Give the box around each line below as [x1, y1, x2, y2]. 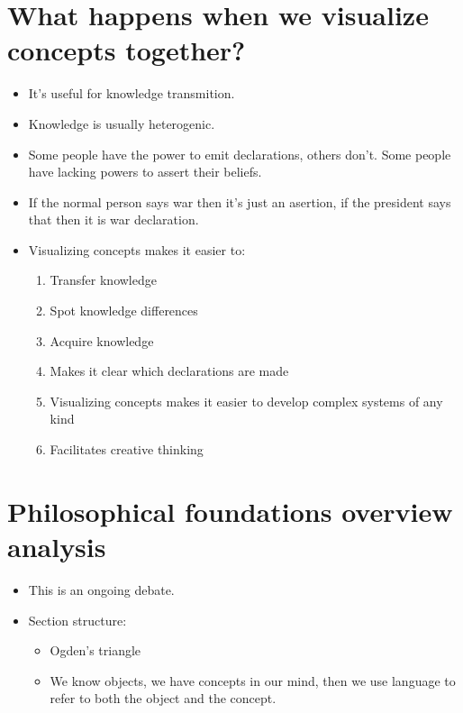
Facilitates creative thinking [50, 440, 204, 459]
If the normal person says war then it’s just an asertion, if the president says [28, 192, 451, 211]
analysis [7, 528, 106, 564]
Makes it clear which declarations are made [50, 361, 289, 380]
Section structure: [28, 610, 127, 629]
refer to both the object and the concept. [50, 689, 277, 708]
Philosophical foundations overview [7, 492, 453, 529]
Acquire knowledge [50, 331, 154, 350]
